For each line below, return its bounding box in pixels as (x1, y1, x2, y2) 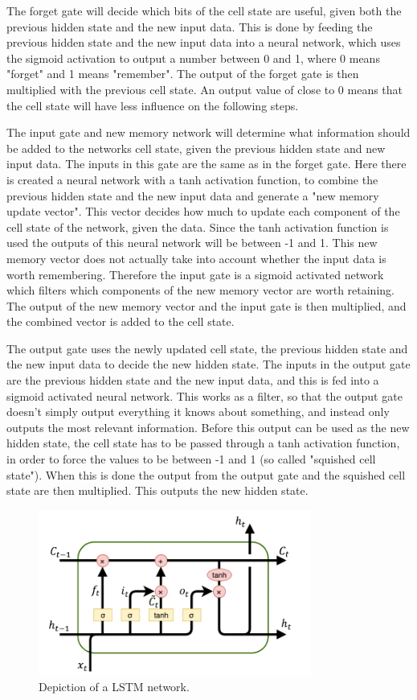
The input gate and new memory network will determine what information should (6, 124, 411, 141)
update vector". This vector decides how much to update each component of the (6, 203, 400, 220)
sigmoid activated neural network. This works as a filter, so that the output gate (6, 387, 403, 404)
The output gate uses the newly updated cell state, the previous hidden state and (6, 340, 408, 356)
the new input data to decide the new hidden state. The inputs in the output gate (6, 356, 411, 373)
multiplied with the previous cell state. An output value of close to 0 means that (6, 80, 403, 97)
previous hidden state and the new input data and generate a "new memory (6, 187, 379, 204)
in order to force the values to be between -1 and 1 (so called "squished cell (6, 451, 376, 467)
